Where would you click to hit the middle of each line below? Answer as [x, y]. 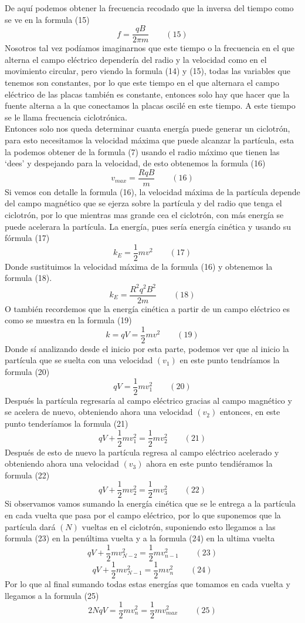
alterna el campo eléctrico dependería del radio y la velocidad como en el [136, 59]
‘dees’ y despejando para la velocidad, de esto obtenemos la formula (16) [135, 163]
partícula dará [30, 526]
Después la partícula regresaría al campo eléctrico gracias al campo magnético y [148, 400]
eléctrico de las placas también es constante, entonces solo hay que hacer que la [147, 94]
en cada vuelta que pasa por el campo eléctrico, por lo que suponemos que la [143, 515]
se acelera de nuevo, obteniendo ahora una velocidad [99, 412]
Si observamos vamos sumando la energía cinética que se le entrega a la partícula [150, 503]
